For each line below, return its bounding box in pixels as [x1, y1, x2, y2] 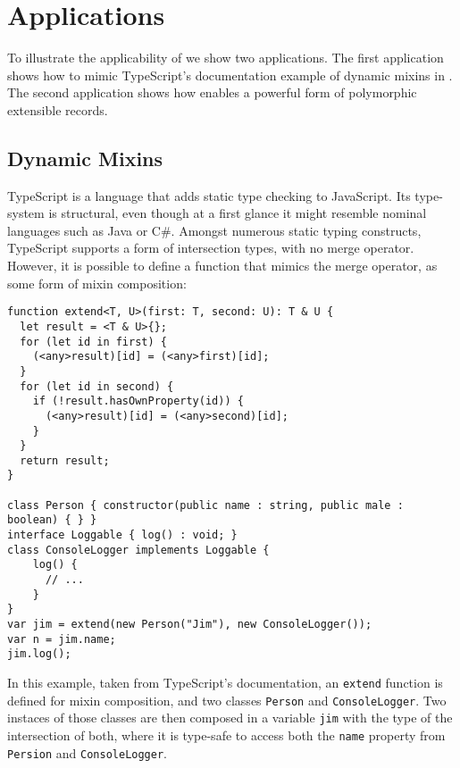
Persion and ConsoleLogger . [7, 743, 168, 762]
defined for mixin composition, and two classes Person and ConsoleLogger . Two [7, 690, 447, 709]
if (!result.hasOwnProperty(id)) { [32, 395, 244, 408]
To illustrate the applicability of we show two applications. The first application [7, 48, 444, 67]
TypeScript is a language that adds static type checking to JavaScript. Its [7, 186, 411, 205]
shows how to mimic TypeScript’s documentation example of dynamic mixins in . [7, 65, 453, 84]
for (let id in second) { [20, 380, 174, 393]
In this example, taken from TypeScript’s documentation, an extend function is [7, 673, 443, 692]
